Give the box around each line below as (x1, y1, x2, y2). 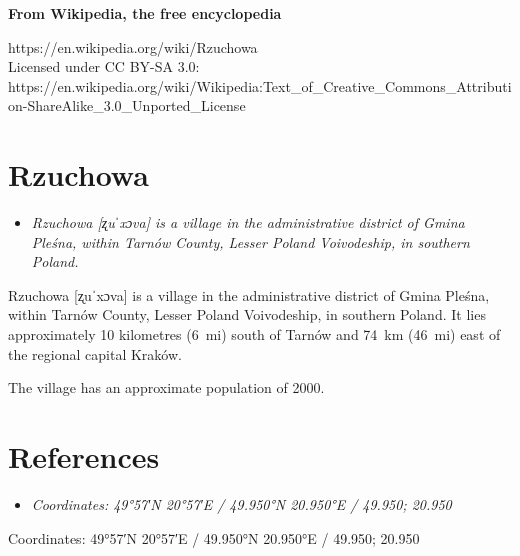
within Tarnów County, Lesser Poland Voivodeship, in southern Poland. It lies (8, 304, 486, 325)
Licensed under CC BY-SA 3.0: (8, 56, 200, 77)
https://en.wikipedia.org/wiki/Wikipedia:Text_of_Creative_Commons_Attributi (8, 75, 512, 96)
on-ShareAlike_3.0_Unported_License (8, 95, 246, 116)
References (8, 436, 160, 477)
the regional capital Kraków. (8, 343, 182, 364)
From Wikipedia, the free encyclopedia (8, 3, 282, 23)
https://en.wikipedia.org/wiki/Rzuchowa (8, 36, 258, 57)
